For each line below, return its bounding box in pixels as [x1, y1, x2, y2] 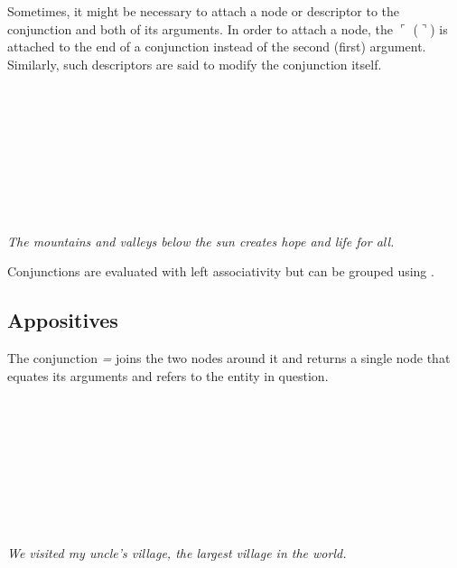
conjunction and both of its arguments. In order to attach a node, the [7, 19, 393, 38]
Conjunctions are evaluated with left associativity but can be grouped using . [7, 262, 434, 281]
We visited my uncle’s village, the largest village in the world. [7, 543, 347, 562]
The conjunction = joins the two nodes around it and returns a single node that [7, 349, 451, 368]
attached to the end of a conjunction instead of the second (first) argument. [7, 37, 426, 56]
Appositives [7, 306, 118, 334]
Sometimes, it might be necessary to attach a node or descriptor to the [7, 2, 400, 20]
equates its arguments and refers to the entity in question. [7, 366, 329, 385]
